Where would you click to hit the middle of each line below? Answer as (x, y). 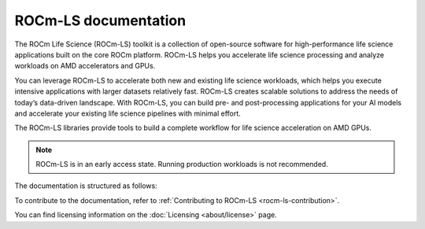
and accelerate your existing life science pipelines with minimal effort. (128, 113)
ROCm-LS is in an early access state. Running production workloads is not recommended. (182, 164)
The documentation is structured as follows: (86, 186)
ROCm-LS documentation (100, 20)
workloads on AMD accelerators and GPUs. (85, 66)
